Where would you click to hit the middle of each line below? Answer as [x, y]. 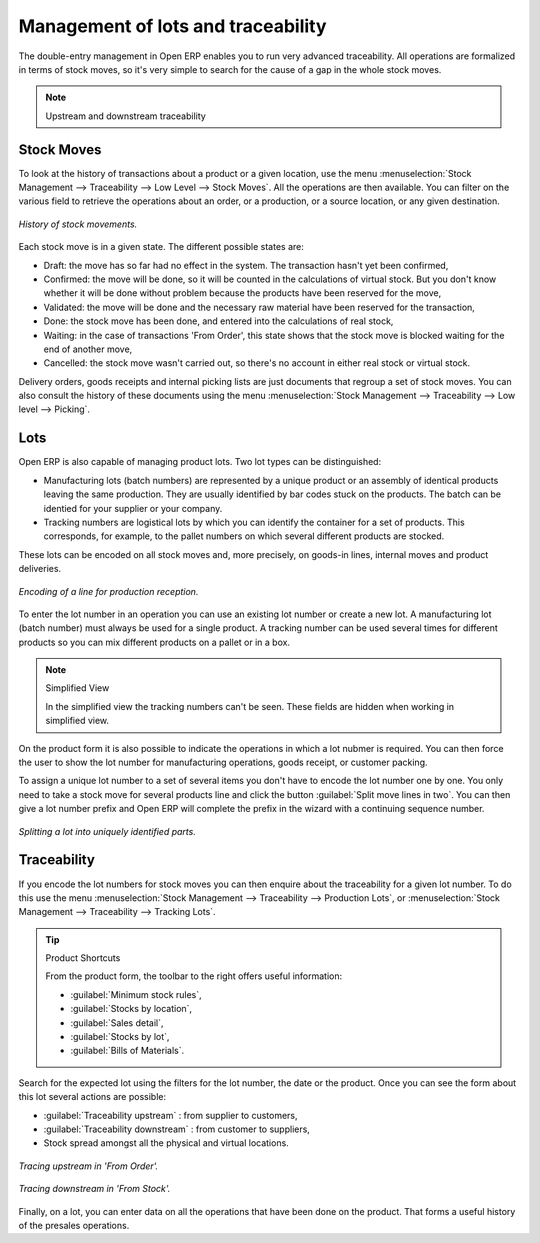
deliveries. [40, 569]
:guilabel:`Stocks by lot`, [120, 1037]
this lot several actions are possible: [92, 1097]
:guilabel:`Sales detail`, [117, 1022]
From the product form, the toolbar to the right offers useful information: [194, 976]
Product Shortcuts [83, 958]
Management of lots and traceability [172, 26]
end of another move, [88, 349]
